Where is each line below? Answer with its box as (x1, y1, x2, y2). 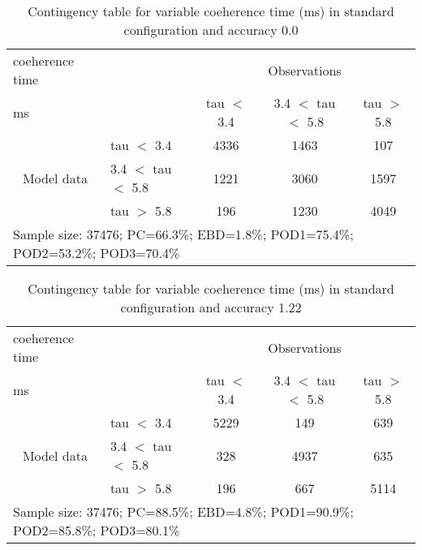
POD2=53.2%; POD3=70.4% (13, 243, 180, 262)
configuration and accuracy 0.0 (123, 20, 299, 39)
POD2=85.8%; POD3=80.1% (13, 521, 180, 539)
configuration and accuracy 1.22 (120, 298, 302, 316)
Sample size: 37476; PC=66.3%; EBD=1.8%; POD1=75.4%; (13, 225, 354, 243)
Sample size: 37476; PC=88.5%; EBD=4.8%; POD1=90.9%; (13, 502, 354, 521)
